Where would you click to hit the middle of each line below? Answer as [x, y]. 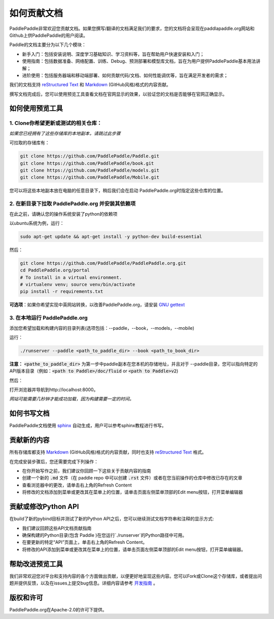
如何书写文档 [29, 414]
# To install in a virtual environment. [71, 277]
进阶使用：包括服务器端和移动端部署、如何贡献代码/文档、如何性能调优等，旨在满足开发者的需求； [125, 75]
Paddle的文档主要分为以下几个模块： [48, 45]
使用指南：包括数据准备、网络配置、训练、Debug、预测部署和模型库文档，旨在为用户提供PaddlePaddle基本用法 [139, 61]
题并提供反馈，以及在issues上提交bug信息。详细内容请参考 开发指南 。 [84, 583]
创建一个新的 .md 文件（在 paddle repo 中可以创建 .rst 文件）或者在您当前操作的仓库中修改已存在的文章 [132, 478]
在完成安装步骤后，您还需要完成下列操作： [54, 461]
